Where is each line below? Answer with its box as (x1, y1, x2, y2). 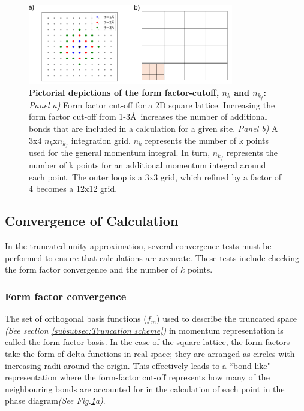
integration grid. (71, 134, 131, 146)
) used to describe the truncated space (156, 312, 297, 325)
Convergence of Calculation (5, 211, 179, 230)
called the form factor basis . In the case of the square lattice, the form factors (5, 336, 290, 348)
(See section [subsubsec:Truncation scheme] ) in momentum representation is (5, 324, 284, 336)
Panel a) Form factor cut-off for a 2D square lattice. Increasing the (29, 98, 275, 111)
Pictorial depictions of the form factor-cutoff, (29, 86, 219, 98)
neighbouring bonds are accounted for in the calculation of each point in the (5, 382, 285, 395)
